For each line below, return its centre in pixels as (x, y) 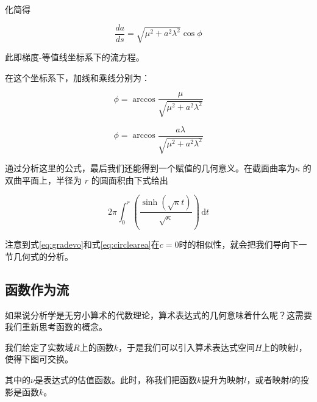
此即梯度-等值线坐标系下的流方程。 (75, 56)
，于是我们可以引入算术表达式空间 (186, 347)
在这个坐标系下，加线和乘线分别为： (77, 77)
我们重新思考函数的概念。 (56, 327)
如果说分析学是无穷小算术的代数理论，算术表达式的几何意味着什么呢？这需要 (158, 314)
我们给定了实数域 (39, 347)
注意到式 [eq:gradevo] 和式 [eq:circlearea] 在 (82, 244)
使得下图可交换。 (39, 359)
